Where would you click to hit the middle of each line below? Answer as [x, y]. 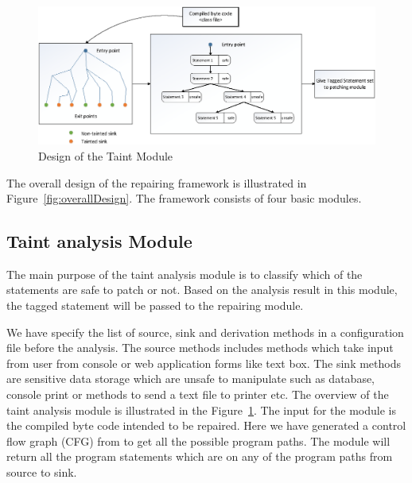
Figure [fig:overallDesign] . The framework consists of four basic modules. [184, 198]
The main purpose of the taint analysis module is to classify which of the [185, 274]
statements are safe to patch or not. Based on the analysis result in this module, [202, 290]
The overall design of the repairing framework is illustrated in [157, 182]
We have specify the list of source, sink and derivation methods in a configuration [205, 332]
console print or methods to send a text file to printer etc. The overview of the [198, 394]
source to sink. [42, 472]
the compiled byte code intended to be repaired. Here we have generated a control [206, 425]
